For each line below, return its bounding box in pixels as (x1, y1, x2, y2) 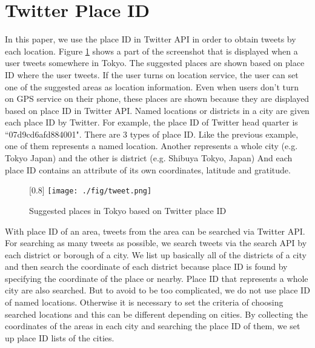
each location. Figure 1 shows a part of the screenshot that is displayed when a (5, 44, 298, 57)
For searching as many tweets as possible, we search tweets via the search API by (5, 236, 307, 249)
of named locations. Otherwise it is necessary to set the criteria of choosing (5, 296, 283, 309)
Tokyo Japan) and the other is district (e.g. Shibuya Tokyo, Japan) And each (5, 152, 293, 164)
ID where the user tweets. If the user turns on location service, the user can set (5, 68, 299, 81)
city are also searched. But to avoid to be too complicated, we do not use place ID (5, 284, 310, 296)
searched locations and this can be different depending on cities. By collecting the (5, 307, 308, 320)
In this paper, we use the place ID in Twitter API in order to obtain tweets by (5, 33, 296, 45)
